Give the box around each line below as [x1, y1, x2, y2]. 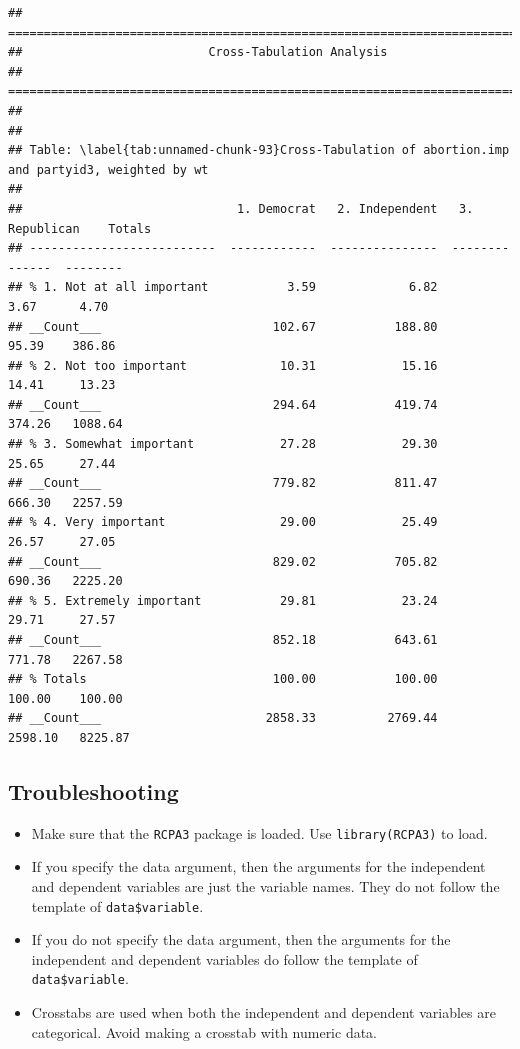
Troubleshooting [8, 775, 179, 806]
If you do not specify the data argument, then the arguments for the [31, 929, 451, 950]
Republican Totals [8, 221, 152, 236]
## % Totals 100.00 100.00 [8, 672, 438, 687]
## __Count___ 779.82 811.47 [8, 476, 438, 491]
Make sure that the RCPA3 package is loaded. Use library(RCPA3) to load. [31, 822, 488, 843]
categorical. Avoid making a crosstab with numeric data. [31, 1021, 378, 1042]
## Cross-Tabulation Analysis [8, 45, 388, 60]
